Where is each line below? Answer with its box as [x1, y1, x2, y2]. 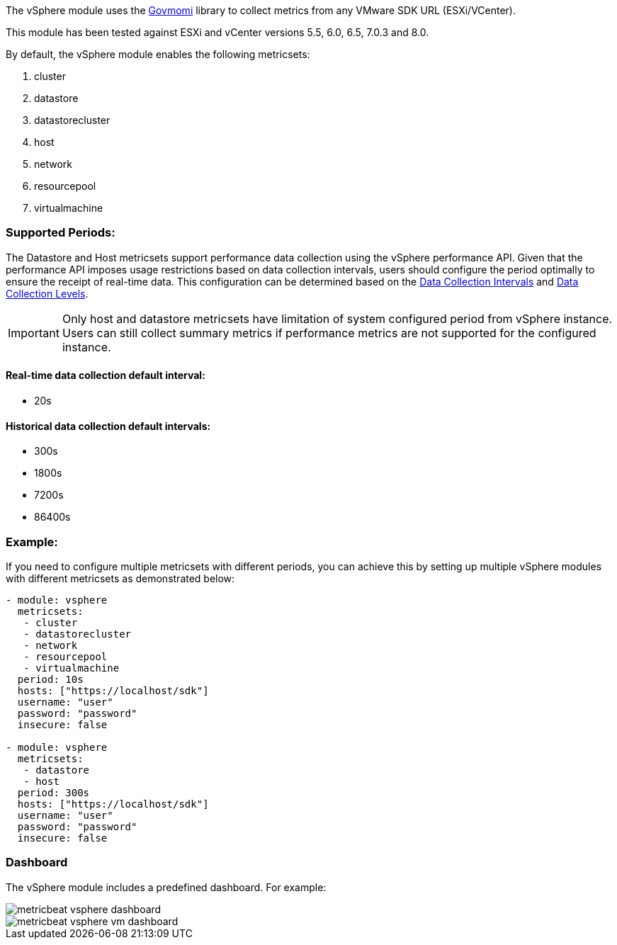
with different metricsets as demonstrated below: [6, 572, 235, 584]
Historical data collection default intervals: [6, 419, 211, 432]
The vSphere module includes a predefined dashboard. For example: [6, 881, 327, 893]
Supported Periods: [6, 225, 115, 240]
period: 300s [17, 786, 90, 798]
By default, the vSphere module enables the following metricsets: [6, 48, 310, 60]
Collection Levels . [6, 287, 89, 300]
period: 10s [17, 673, 84, 685]
